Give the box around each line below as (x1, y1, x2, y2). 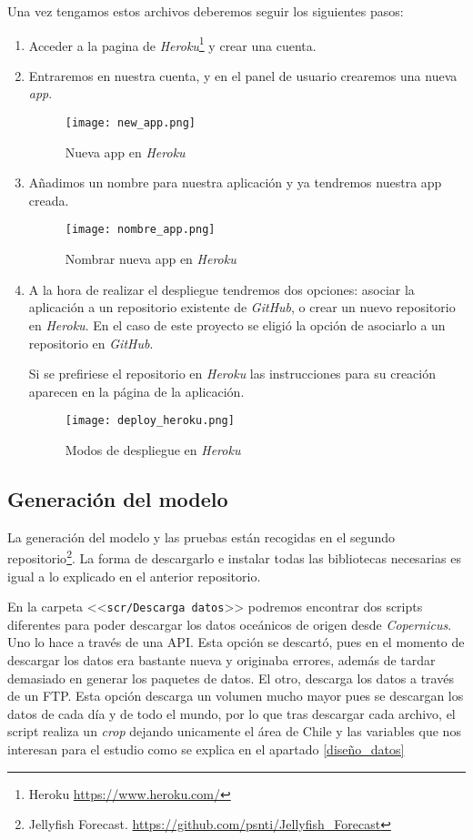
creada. (28, 190, 69, 209)
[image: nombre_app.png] (65, 223, 216, 237)
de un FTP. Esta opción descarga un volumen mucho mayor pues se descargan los (7, 686, 464, 705)
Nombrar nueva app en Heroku (65, 249, 236, 268)
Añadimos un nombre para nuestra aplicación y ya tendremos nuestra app (28, 173, 442, 192)
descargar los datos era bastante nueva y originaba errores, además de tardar (7, 651, 436, 670)
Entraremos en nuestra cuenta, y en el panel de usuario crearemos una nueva (28, 66, 458, 85)
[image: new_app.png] (65, 116, 196, 130)
